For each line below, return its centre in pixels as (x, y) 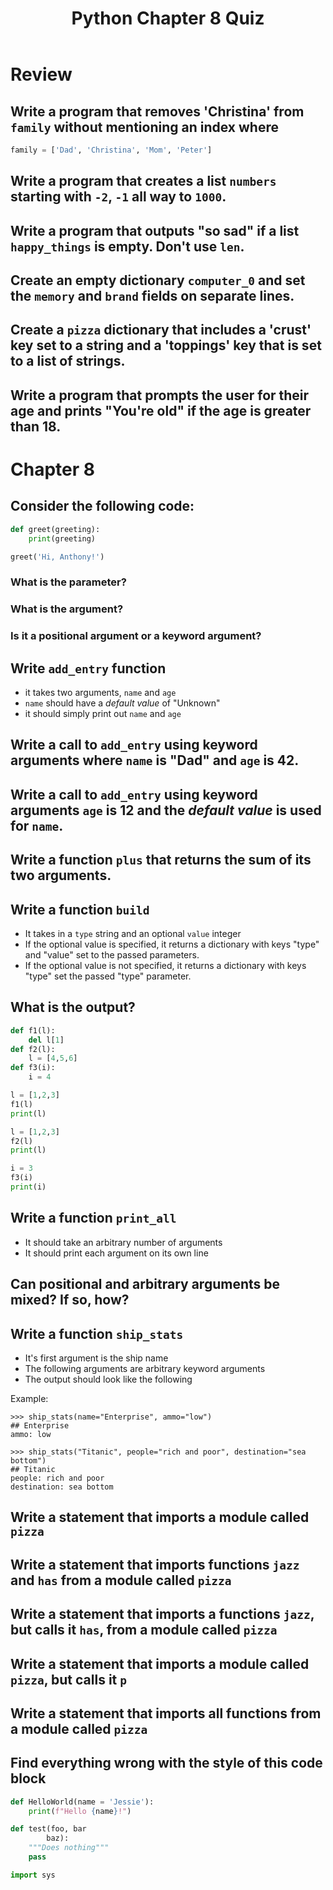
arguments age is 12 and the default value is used (166, 810)
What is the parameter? (68, 582)
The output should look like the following (108, 1379)
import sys (33, 1875)
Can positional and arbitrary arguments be (145, 1284)
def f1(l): (33, 1030)
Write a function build (80, 909)
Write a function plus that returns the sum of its (161, 860)
